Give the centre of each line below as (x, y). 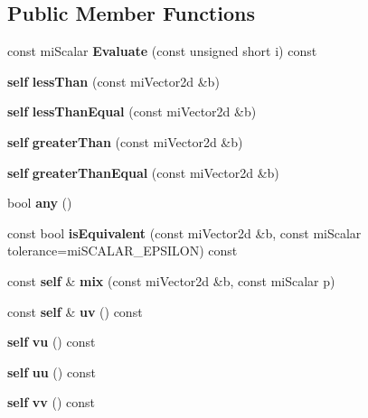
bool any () (40, 203)
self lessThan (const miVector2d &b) (113, 81)
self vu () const (52, 342)
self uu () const (52, 372)
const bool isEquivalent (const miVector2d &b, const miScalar (184, 232)
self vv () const (51, 402)
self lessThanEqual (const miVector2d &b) (132, 111)
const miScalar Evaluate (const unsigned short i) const (162, 51)
